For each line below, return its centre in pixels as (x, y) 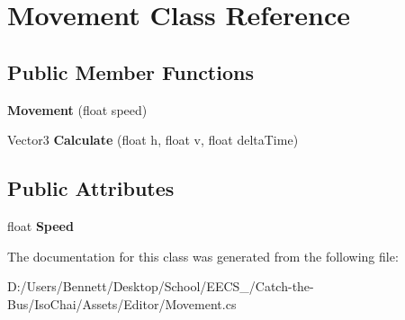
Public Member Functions (130, 71)
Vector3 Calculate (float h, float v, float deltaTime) (153, 140)
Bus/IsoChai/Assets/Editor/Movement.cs (122, 303)
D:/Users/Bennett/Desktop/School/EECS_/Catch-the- (161, 286)
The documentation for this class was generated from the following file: (203, 256)
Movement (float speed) (77, 109)
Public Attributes (91, 188)
